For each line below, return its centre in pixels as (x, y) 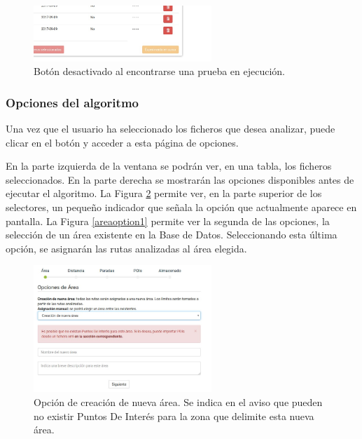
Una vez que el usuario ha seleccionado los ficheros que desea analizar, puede (170, 128)
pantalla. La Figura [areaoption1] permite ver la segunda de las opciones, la (168, 221)
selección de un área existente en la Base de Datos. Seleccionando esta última (172, 235)
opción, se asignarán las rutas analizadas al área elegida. (126, 248)
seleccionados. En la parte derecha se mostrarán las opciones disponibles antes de (180, 179)
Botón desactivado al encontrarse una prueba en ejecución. (160, 71)
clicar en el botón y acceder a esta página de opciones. (122, 142)
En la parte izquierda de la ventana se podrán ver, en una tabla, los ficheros (169, 166)
